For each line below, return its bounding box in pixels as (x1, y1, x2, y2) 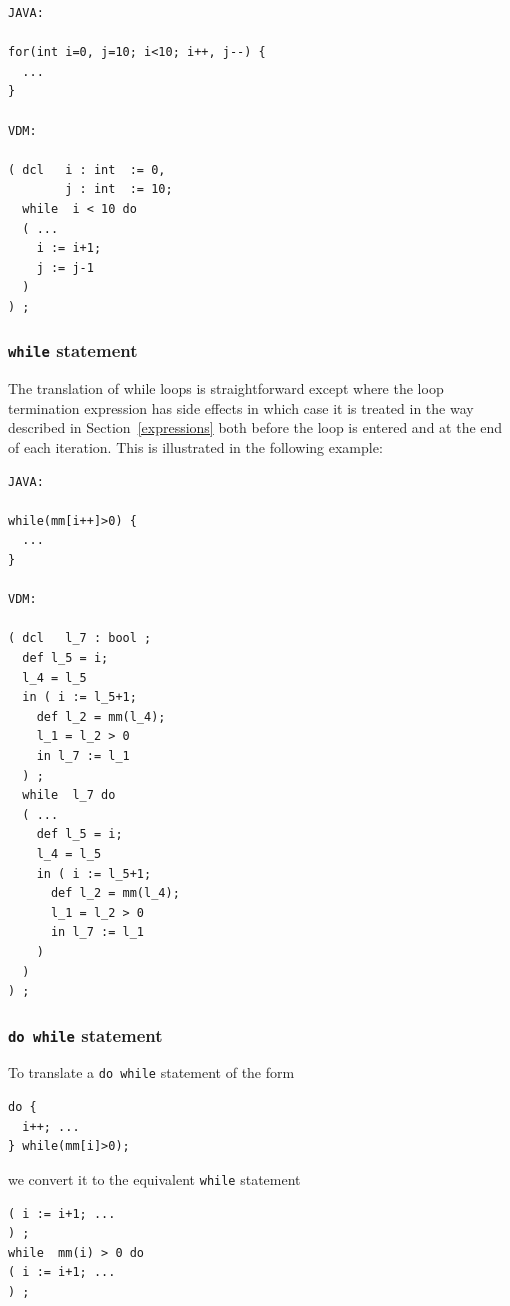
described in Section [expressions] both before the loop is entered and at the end (8, 417, 503, 438)
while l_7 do (22, 788, 116, 803)
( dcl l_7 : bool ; (8, 631, 152, 646)
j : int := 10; (65, 182, 173, 197)
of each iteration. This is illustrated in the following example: (8, 437, 383, 458)
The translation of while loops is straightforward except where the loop (8, 378, 444, 399)
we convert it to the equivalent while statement (8, 1168, 301, 1189)
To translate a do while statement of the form (8, 1062, 295, 1083)
